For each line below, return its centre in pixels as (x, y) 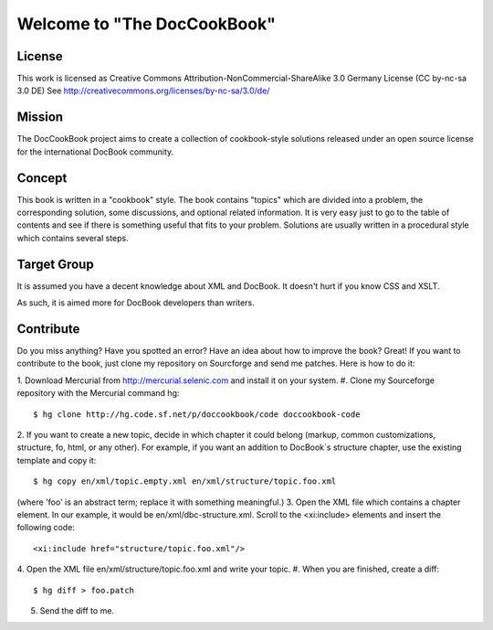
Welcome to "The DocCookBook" (146, 24)
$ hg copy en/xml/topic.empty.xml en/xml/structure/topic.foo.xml (185, 481)
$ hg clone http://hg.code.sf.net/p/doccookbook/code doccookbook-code (197, 414)
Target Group (56, 264)
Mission (40, 117)
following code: (46, 528)
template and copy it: (57, 460)
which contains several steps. (73, 238)
